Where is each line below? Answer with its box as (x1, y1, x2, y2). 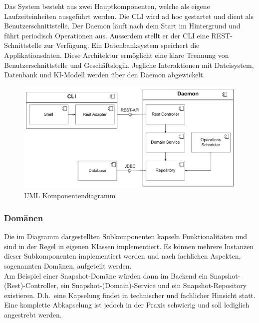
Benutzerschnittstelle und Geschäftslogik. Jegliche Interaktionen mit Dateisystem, (4, 59, 254, 70)
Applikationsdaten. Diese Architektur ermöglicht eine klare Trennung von (4, 49, 229, 60)
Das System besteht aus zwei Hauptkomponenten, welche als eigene (4, 1, 210, 11)
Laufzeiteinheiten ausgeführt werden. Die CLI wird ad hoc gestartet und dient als (4, 10, 254, 21)
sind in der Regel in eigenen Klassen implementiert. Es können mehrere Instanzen (4, 241, 254, 251)
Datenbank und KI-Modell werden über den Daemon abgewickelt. (4, 69, 205, 80)
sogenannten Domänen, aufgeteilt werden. (4, 261, 132, 271)
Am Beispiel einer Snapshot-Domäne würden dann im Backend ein (4, 270, 208, 281)
